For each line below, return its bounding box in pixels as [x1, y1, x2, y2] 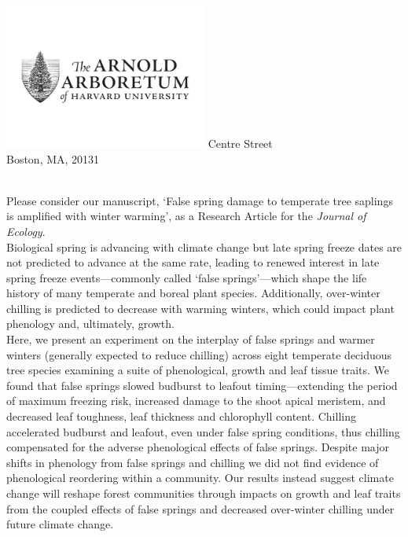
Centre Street [208, 134, 273, 151]
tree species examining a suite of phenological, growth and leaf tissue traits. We [6, 362, 390, 378]
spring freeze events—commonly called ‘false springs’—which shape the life [6, 269, 367, 285]
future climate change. [6, 516, 114, 532]
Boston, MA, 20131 [6, 150, 100, 167]
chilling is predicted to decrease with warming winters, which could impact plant [6, 300, 395, 316]
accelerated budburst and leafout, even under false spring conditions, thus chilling [6, 423, 400, 440]
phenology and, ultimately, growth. [6, 315, 175, 332]
